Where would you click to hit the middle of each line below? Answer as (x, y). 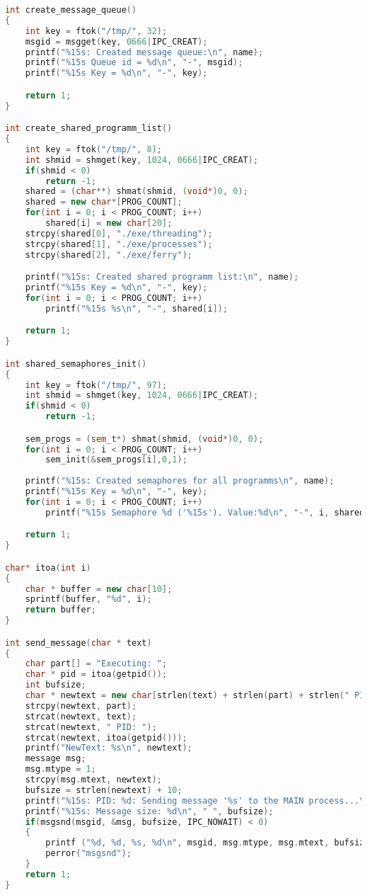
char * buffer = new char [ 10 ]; (99, 589)
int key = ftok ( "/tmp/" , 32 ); (96, 31)
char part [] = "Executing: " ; (96, 664)
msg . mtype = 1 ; (60, 769)
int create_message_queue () (71, 10)
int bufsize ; (56, 685)
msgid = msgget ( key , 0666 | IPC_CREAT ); (116, 41)
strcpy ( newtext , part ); (81, 706)
